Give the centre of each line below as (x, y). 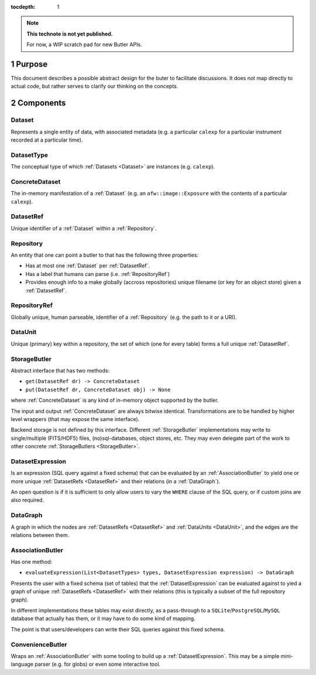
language (22, 664)
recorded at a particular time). (47, 140)
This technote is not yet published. (70, 34)
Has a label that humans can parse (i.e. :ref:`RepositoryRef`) (98, 274)
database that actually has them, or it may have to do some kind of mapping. (103, 619)
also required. (28, 500)
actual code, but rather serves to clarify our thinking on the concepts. (95, 86)
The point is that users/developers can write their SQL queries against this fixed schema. (118, 629)
